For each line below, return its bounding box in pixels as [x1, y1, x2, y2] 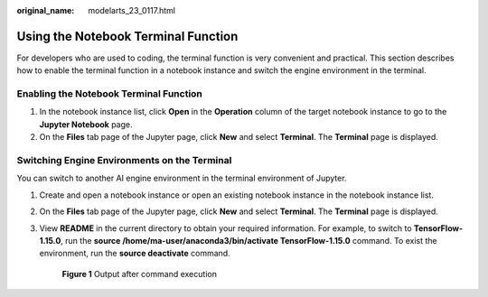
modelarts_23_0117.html [88, 5, 176, 15]
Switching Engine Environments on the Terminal [16, 153, 232, 166]
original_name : [16, 5, 75, 15]
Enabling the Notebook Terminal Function [16, 88, 203, 100]
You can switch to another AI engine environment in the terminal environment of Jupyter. [16, 172, 347, 184]
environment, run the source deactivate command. [39, 248, 230, 259]
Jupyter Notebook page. [39, 118, 133, 130]
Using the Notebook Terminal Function [16, 28, 239, 44]
